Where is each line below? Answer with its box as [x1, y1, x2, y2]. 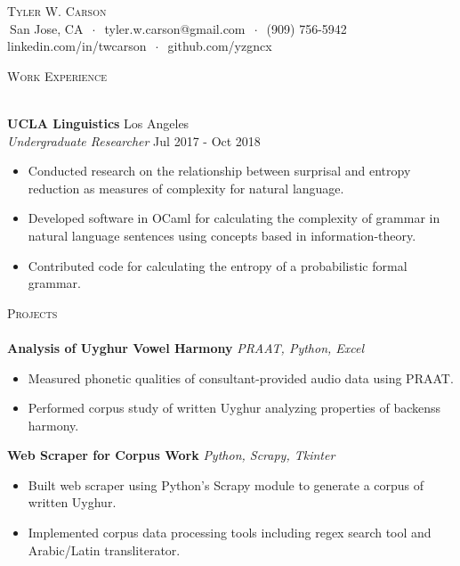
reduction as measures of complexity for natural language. [28, 178, 344, 197]
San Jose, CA [10, 19, 84, 37]
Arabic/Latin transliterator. [28, 540, 181, 559]
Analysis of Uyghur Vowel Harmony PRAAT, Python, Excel [7, 338, 365, 357]
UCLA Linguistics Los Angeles [7, 113, 190, 132]
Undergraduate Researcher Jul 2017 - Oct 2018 [7, 131, 261, 150]
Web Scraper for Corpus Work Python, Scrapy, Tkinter [7, 446, 335, 464]
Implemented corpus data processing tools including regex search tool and [28, 523, 432, 542]
